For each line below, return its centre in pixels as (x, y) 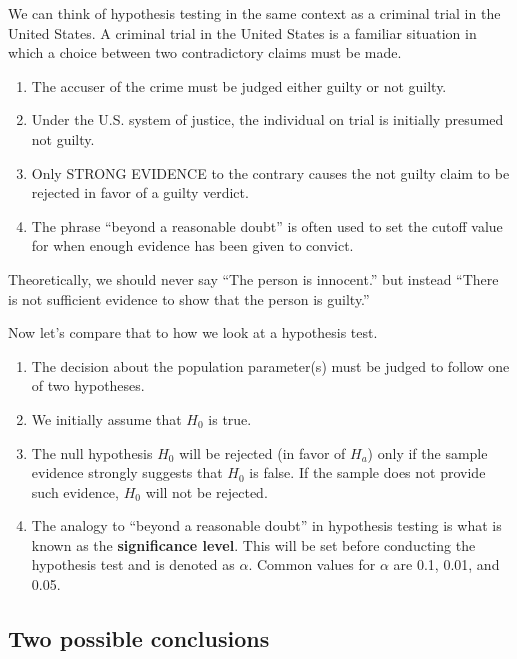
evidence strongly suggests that (127, 472)
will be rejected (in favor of (262, 452)
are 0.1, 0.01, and (446, 564)
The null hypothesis (92, 452)
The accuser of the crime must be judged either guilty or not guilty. (239, 85)
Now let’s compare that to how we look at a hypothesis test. (193, 332)
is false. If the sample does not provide (367, 472)
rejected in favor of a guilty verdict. (140, 192)
